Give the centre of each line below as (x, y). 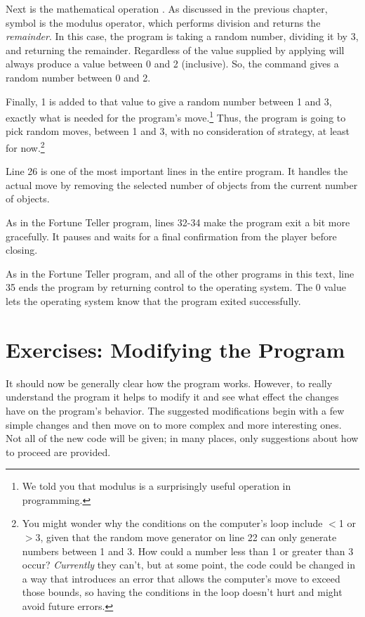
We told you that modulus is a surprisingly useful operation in (157, 486)
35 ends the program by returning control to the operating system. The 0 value (176, 287)
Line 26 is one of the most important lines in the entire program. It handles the (177, 171)
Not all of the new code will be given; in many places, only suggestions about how (182, 438)
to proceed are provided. (58, 452)
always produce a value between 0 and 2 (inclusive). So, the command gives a (172, 64)
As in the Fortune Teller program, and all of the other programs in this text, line (180, 273)
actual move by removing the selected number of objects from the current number (182, 184)
